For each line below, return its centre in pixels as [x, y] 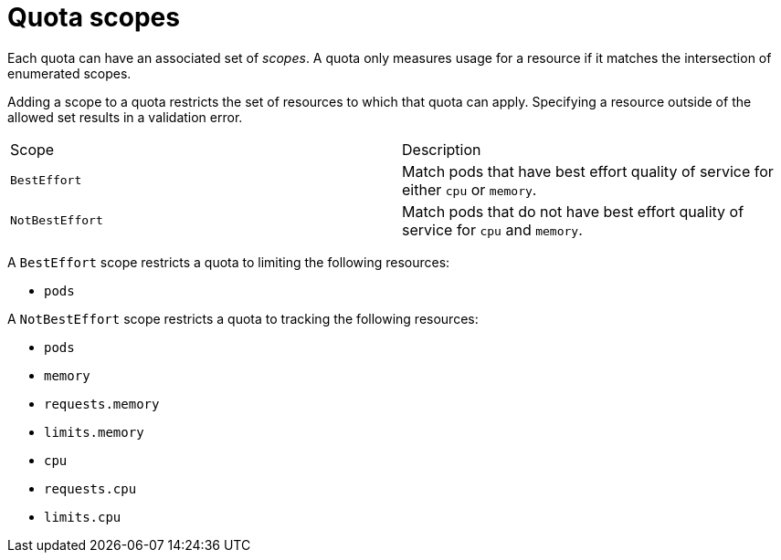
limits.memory [94, 432]
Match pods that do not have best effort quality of [573, 211]
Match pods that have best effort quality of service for [588, 171]
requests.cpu [90, 488]
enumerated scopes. [69, 73]
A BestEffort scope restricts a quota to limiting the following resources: [229, 262]
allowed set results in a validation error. [125, 117]
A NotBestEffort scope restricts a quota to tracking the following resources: [243, 318]
